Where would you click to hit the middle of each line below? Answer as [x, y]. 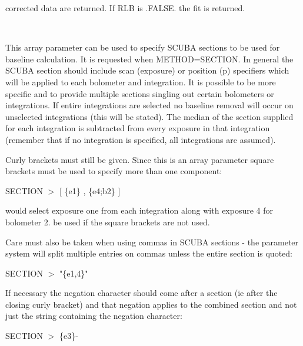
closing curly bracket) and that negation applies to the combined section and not [151, 304]
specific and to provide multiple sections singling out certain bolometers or [140, 93]
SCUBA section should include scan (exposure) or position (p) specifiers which [147, 70]
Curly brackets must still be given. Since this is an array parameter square [140, 159]
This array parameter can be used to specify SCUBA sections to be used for [143, 47]
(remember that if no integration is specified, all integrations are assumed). [141, 139]
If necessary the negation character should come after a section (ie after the [141, 293]
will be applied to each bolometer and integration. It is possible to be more [141, 81]
